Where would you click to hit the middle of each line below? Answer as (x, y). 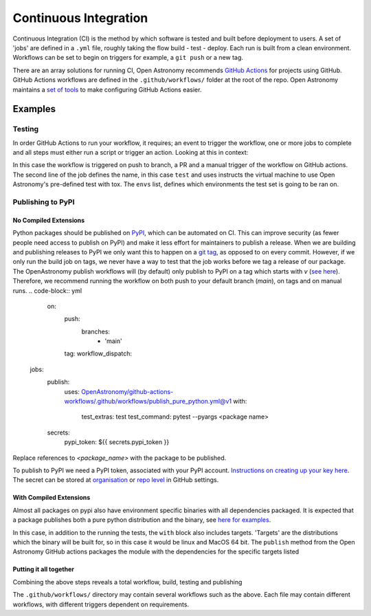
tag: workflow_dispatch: (98, 353)
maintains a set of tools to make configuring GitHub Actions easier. (107, 89)
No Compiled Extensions (49, 220)
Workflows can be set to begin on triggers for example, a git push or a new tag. (128, 58)
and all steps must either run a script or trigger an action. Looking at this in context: (131, 153)
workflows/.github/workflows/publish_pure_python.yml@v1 (148, 401)
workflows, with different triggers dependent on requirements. (101, 604)
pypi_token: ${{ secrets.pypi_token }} (117, 442)
